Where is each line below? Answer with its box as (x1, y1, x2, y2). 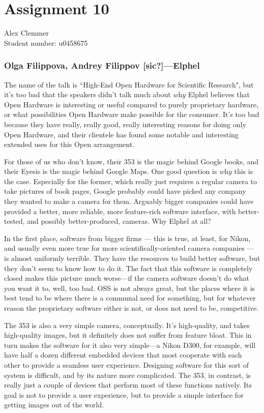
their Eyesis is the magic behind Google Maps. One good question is (4, 166, 217, 176)
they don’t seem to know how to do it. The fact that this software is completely (4, 262, 253, 273)
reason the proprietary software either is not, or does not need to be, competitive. (4, 303, 259, 313)
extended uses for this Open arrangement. (4, 139, 135, 150)
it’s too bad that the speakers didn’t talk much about (4, 89, 171, 100)
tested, (4, 216, 25, 226)
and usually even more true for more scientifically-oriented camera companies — (4, 243, 254, 253)
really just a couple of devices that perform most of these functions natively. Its (4, 379, 252, 390)
